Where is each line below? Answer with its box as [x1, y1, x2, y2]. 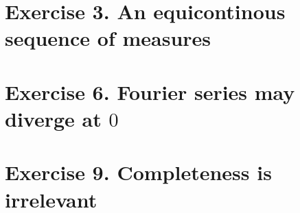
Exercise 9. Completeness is [5, 158, 272, 186]
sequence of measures [5, 24, 211, 52]
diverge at [5, 104, 102, 132]
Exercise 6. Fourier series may [5, 77, 295, 105]
